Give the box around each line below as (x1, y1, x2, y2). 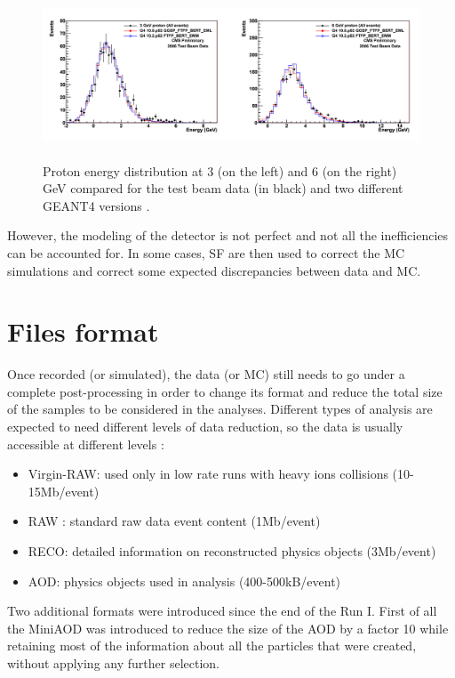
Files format (7, 313, 159, 350)
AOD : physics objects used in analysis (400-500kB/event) (28, 571, 341, 590)
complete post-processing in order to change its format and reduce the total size (7, 382, 443, 400)
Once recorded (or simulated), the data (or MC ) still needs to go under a (7, 365, 405, 383)
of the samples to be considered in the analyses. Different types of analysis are (7, 400, 433, 418)
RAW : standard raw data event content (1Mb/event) (28, 512, 321, 530)
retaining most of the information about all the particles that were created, (7, 636, 417, 655)
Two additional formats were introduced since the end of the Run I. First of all (7, 601, 437, 620)
